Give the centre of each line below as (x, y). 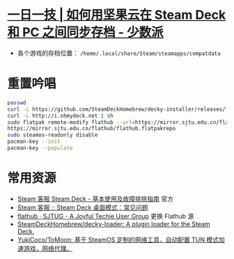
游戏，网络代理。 (48, 248)
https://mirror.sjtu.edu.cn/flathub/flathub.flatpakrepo (92, 129)
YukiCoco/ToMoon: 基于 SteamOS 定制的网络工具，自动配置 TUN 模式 (118, 240)
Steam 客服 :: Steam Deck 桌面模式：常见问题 (83, 207)
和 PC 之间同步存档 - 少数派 (85, 32)
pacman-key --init (34, 142)
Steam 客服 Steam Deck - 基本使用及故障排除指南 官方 (95, 198)
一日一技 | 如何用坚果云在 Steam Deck (117, 15)
